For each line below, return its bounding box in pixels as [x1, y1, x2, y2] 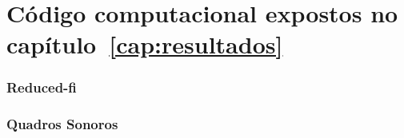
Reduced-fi [6, 77, 77, 97]
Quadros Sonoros [6, 114, 118, 134]
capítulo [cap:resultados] [6, 28, 283, 61]
